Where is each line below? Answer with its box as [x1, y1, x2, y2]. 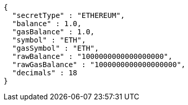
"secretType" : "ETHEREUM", [12, 11, 125, 19]
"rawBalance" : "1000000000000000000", [12, 52, 173, 60]
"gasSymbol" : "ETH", [12, 44, 99, 52]
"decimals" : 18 [12, 69, 78, 77]
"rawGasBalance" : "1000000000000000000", [12, 60, 186, 69]
